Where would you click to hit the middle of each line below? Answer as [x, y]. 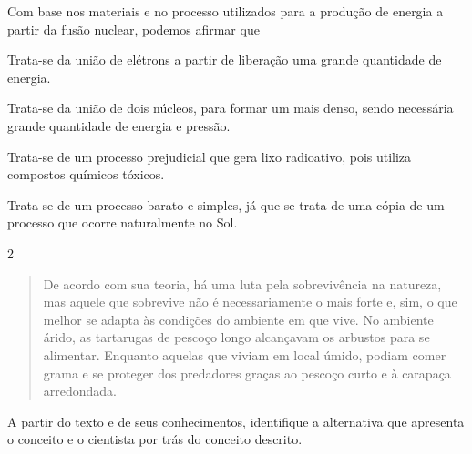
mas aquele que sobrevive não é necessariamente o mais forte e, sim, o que [250, 302]
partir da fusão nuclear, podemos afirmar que [133, 29]
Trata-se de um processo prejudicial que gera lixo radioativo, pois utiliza [210, 156]
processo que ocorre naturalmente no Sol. [123, 222]
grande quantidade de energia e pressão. [119, 125]
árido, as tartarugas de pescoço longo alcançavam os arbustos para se [236, 337]
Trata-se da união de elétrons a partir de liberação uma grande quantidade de [225, 60]
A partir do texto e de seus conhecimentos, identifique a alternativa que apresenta [236, 421]
